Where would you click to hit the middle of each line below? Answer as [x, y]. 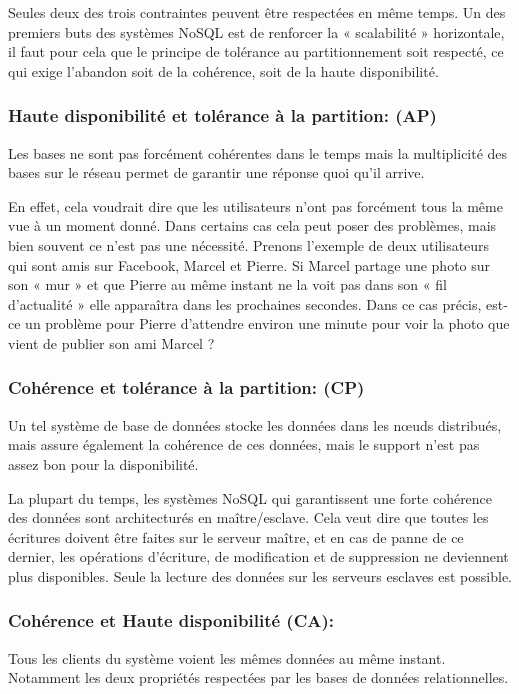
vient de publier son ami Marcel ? [111, 342]
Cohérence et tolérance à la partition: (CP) [186, 387]
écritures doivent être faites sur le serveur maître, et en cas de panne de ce [236, 536]
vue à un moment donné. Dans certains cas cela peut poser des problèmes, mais [252, 225]
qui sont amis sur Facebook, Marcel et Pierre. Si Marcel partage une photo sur [249, 264]
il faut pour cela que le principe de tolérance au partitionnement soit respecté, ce [256, 51]
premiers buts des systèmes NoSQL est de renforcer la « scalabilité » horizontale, [256, 31]
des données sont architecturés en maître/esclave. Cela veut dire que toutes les [248, 517]
